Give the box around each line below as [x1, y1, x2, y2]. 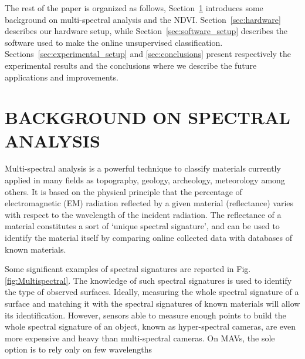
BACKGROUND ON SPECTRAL [5, 105, 290, 129]
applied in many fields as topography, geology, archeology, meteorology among [5, 174, 285, 186]
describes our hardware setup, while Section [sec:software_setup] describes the [5, 25, 287, 37]
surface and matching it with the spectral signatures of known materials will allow [5, 297, 300, 309]
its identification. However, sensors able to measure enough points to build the [5, 308, 286, 321]
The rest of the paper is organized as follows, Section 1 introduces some [5, 2, 263, 14]
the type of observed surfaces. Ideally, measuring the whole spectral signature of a [5, 286, 299, 298]
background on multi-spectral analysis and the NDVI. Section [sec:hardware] [5, 13, 281, 25]
